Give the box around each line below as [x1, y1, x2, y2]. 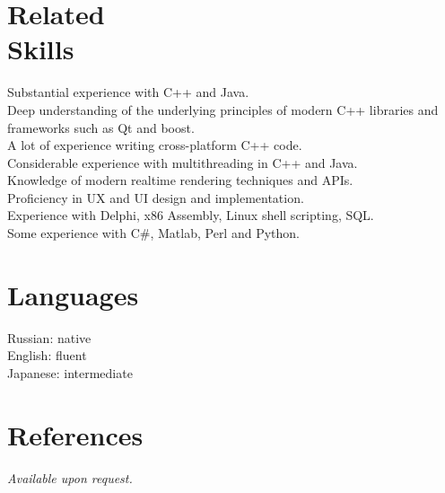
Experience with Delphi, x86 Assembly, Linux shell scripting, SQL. [7, 206, 374, 224]
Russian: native [7, 328, 92, 347]
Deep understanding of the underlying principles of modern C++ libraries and [7, 100, 439, 119]
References [7, 416, 144, 453]
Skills [7, 31, 74, 67]
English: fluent [7, 346, 87, 365]
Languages [7, 276, 139, 313]
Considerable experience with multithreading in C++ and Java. [7, 153, 358, 172]
